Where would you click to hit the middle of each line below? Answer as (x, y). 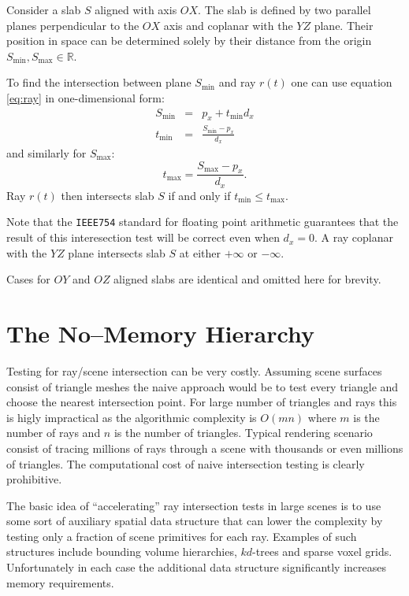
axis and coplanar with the (228, 25)
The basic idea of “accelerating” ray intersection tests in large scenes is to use (194, 505)
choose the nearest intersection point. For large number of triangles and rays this (202, 402)
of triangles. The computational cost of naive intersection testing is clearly (186, 463)
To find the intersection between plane (99, 82)
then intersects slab (108, 195)
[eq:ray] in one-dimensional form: (86, 97)
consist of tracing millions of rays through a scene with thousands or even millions (205, 448)
